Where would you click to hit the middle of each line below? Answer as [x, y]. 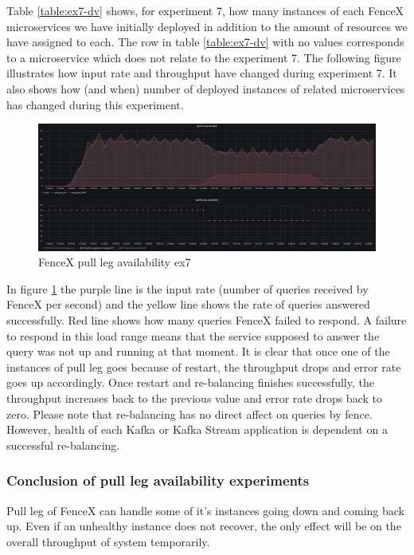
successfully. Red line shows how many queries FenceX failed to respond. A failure [207, 319]
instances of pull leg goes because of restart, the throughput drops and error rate [204, 366]
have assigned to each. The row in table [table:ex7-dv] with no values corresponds [205, 42]
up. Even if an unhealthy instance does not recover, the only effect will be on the [204, 526]
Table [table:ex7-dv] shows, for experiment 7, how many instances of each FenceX [205, 10]
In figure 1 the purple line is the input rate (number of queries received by [187, 288]
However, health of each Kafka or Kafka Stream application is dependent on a [197, 429]
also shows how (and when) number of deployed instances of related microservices [206, 88]
